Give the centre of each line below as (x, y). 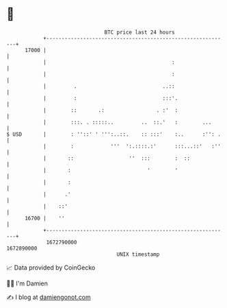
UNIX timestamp (138, 254)
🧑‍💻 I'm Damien (27, 283)
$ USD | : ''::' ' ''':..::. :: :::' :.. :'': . (114, 134)
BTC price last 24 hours (139, 32)
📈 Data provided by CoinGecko (51, 268)
